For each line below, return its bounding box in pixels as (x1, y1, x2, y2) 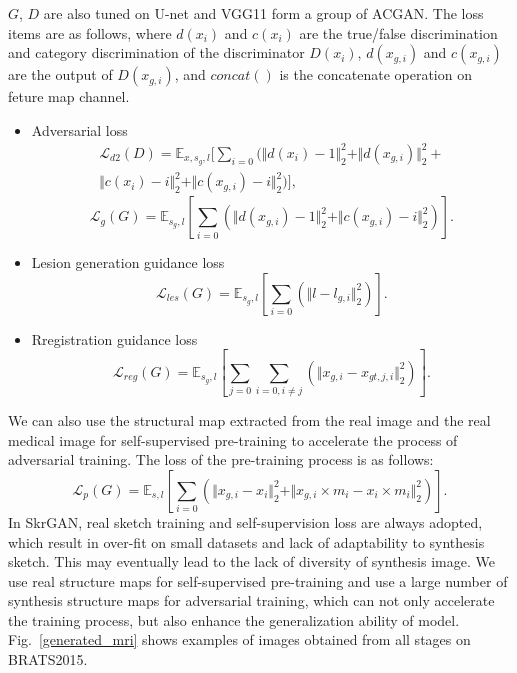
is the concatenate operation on (279, 64, 472, 85)
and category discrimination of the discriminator (8, 42, 305, 63)
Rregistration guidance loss (31, 328, 198, 349)
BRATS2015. (8, 649, 88, 670)
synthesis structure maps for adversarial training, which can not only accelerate (8, 590, 495, 611)
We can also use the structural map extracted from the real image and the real (8, 410, 491, 431)
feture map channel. (8, 86, 130, 107)
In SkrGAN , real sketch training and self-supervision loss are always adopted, (8, 511, 483, 532)
